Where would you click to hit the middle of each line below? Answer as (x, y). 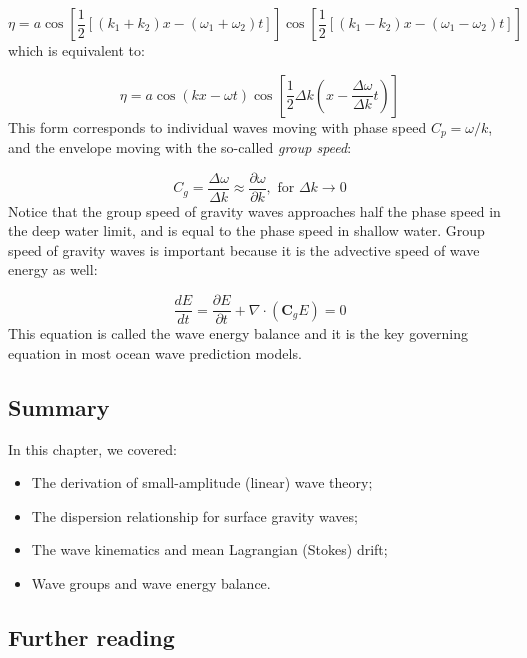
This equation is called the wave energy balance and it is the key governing (238, 333)
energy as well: (53, 269)
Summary (59, 406)
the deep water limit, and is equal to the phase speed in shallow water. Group (246, 230)
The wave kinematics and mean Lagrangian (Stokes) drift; (209, 549)
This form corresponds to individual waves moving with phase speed (217, 126)
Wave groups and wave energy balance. (151, 582)
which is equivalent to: (76, 50)
